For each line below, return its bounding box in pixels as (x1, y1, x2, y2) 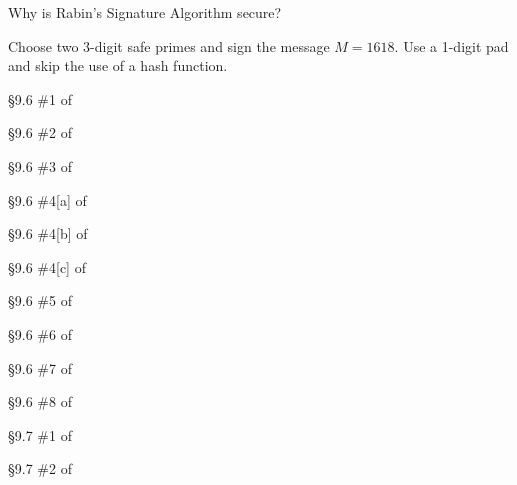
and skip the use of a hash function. (8, 55, 228, 76)
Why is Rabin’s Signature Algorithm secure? (8, 2, 282, 22)
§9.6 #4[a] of (8, 189, 87, 210)
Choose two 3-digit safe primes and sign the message (8, 35, 330, 56)
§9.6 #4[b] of (8, 223, 88, 244)
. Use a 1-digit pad (394, 35, 509, 56)
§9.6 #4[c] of (8, 256, 86, 277)
